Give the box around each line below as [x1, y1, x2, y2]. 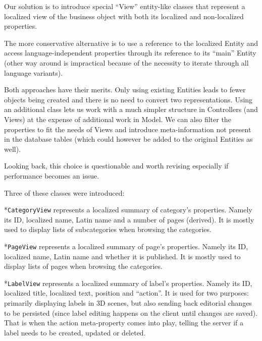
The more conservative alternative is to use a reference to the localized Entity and [4, 37, 258, 48]
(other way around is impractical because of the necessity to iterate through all [4, 57, 249, 68]
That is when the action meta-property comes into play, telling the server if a [4, 317, 244, 328]
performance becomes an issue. [4, 170, 99, 181]
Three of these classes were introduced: [4, 187, 125, 198]
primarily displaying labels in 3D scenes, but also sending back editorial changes [4, 298, 252, 308]
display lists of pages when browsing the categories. [4, 261, 163, 271]
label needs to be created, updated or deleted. [4, 327, 146, 337]
